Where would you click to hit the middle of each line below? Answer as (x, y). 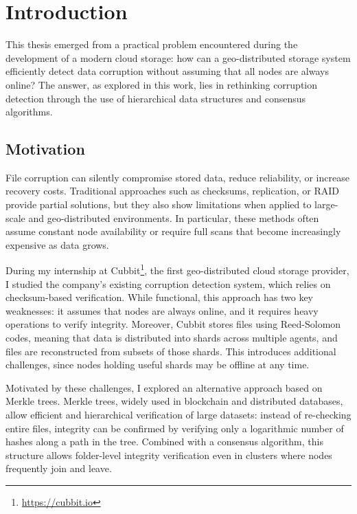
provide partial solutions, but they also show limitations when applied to (159, 204)
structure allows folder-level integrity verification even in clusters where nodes (169, 455)
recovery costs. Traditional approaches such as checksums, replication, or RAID (173, 191)
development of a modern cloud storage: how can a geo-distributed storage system (178, 57)
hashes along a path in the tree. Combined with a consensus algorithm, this (164, 442)
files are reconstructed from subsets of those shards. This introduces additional (171, 351)
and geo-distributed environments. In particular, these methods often (174, 217)
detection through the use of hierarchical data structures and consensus (156, 98)
